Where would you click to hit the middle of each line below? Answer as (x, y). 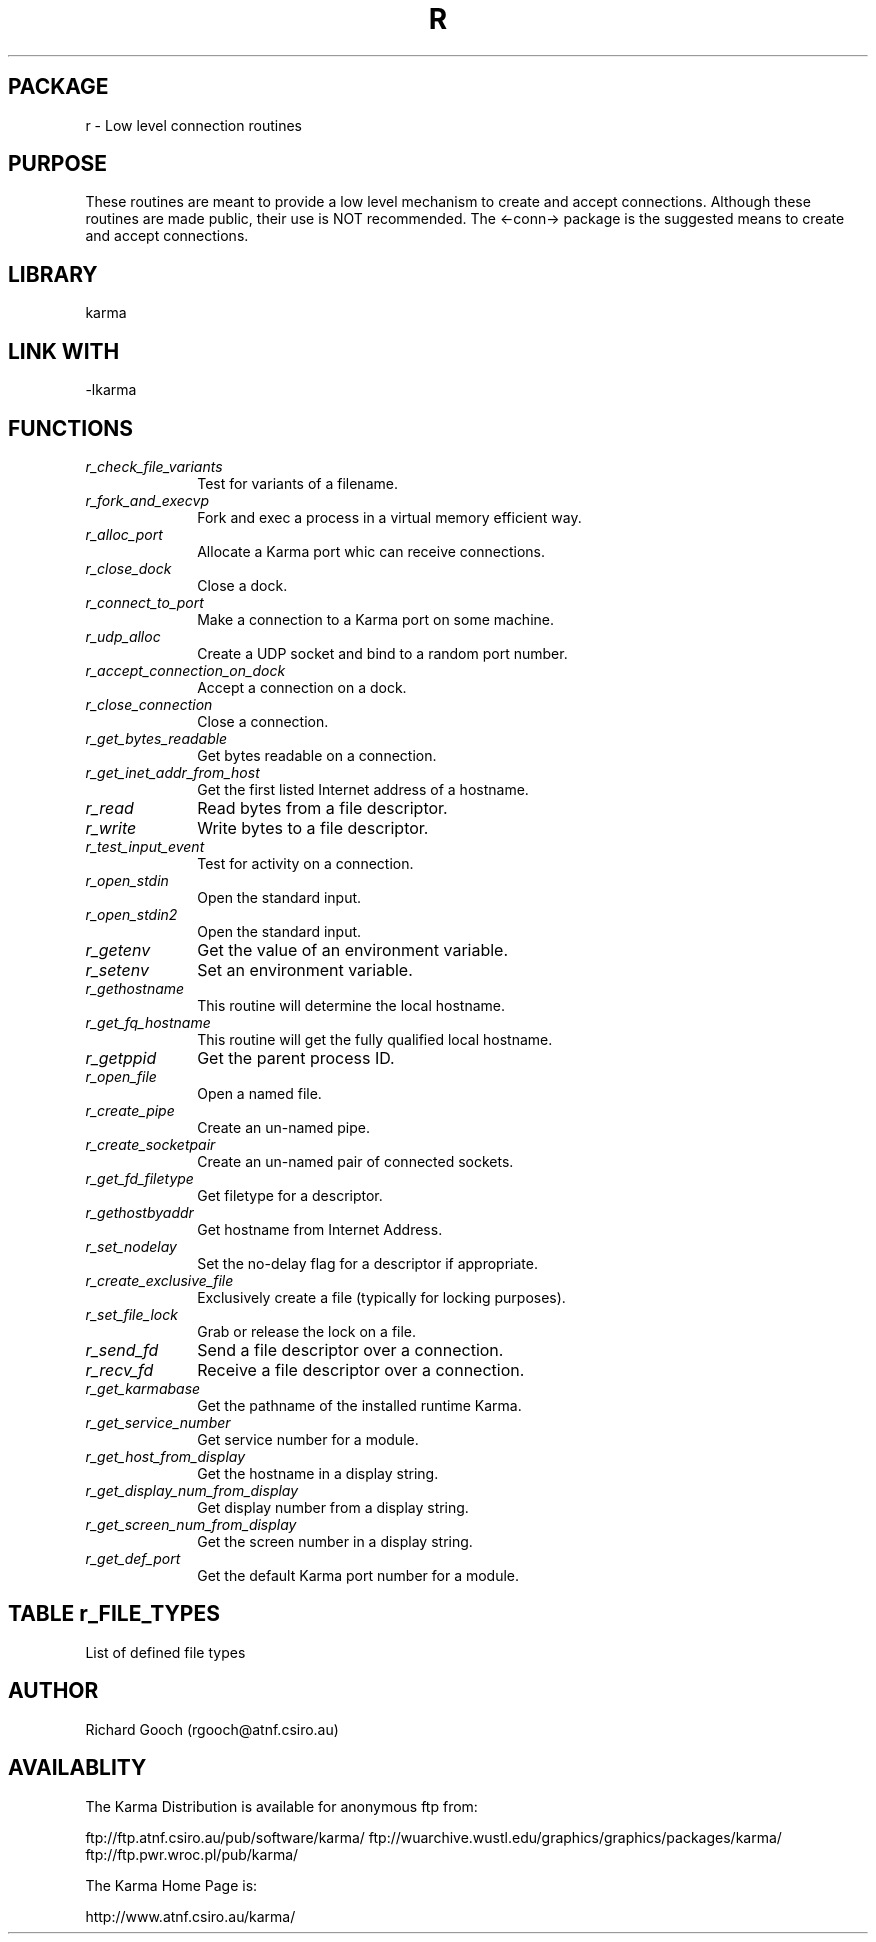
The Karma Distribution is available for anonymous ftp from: (281, 1806)
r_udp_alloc (123, 636)
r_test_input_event (145, 846)
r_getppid (121, 1057)
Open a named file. (259, 1093)
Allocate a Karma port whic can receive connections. (371, 551)
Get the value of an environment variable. (353, 949)
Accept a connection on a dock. (302, 687)
